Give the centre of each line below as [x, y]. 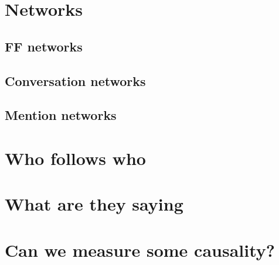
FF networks [44, 46]
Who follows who [75, 158]
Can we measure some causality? [140, 249]
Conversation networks [75, 80]
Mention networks [61, 115]
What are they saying [94, 204]
